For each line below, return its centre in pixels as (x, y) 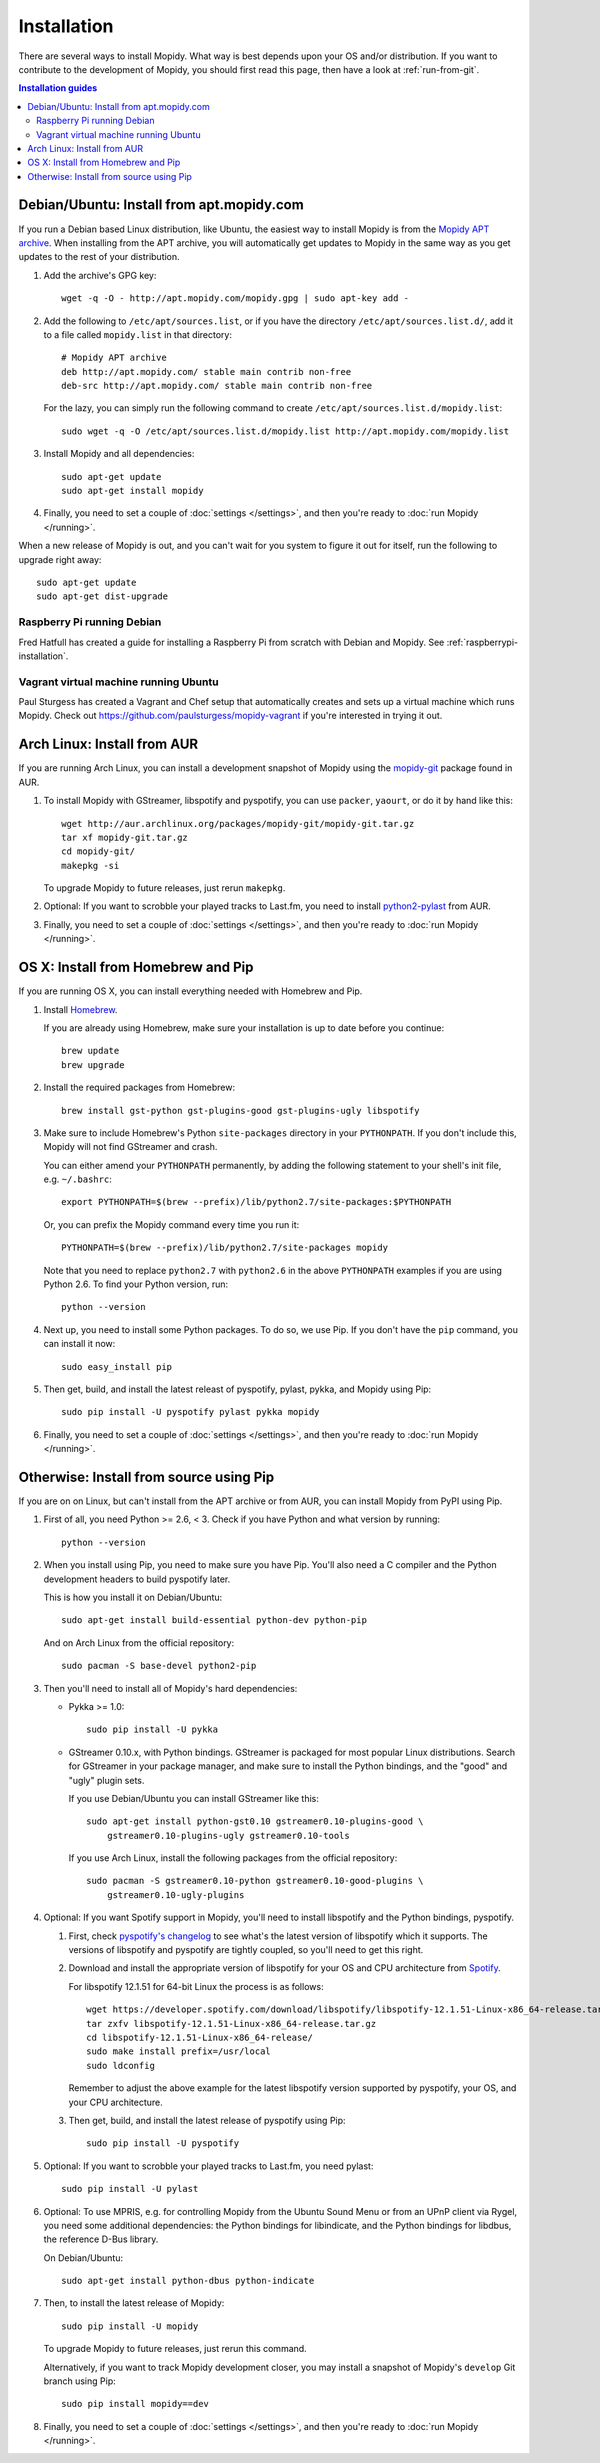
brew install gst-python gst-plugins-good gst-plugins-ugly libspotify (240, 1110)
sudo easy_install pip (117, 1366)
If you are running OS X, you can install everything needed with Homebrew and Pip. (190, 991)
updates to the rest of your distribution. (99, 257)
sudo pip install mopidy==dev (135, 2404)
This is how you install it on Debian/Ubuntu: (133, 1597)
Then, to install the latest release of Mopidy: (134, 2303)
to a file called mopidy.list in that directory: (137, 334)
